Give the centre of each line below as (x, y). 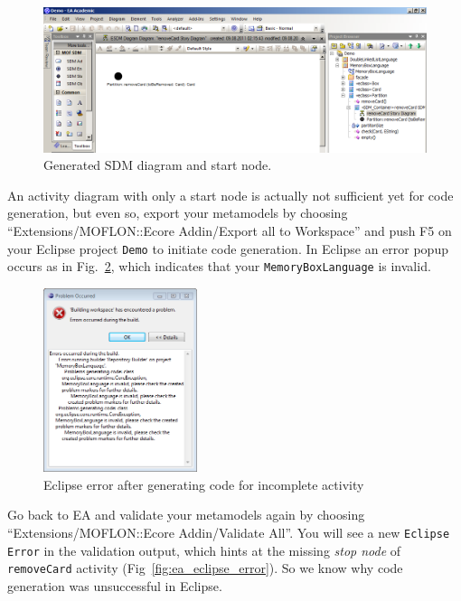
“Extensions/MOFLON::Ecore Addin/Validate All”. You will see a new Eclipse (229, 532)
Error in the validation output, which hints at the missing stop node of (204, 550)
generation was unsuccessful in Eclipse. (115, 585)
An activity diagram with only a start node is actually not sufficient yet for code (230, 195)
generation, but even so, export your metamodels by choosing (178, 213)
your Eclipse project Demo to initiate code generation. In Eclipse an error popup (228, 248)
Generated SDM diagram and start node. (158, 165)
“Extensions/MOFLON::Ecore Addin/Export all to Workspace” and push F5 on (230, 231)
